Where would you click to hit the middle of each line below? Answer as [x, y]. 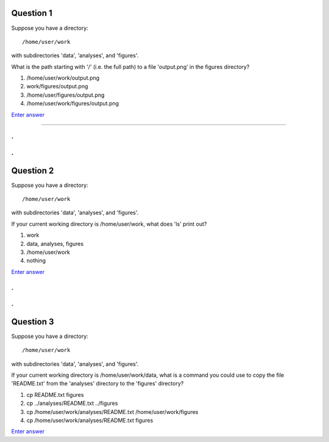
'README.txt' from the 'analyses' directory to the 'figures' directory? [97, 384]
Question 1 [32, 13]
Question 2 [33, 170]
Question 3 [33, 322]
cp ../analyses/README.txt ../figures [72, 403]
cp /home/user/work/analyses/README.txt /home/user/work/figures [112, 412]
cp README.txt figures [55, 395]
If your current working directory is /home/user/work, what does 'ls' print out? [109, 224]
